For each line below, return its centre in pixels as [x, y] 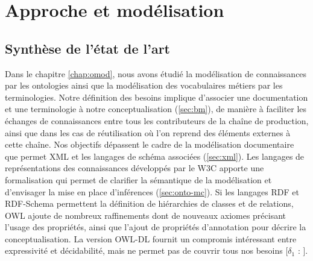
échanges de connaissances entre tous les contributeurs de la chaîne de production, [157, 120]
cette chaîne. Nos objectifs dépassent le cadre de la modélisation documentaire [150, 144]
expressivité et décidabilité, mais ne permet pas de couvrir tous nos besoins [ [147, 250]
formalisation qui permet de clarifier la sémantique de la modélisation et [138, 179]
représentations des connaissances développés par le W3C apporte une [134, 168]
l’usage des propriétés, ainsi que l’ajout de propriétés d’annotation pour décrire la [156, 227]
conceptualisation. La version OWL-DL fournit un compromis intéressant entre [151, 238]
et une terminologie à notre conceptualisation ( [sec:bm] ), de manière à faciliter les [156, 109]
